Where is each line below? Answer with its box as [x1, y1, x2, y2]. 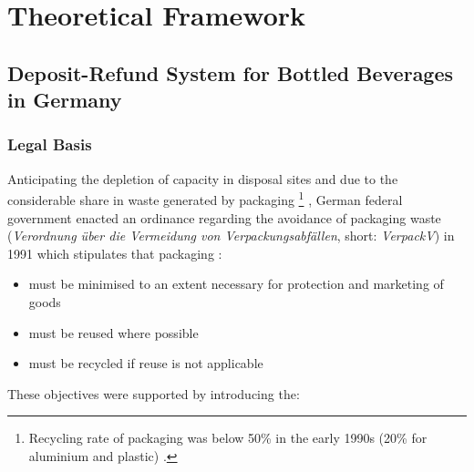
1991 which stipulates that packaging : [7, 243, 222, 262]
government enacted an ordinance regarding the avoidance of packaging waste [7, 208, 441, 227]
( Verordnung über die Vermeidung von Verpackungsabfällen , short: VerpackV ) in [7, 226, 455, 245]
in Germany [7, 86, 122, 114]
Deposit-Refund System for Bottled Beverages [7, 58, 454, 87]
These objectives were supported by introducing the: [7, 384, 300, 403]
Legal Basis [7, 133, 92, 156]
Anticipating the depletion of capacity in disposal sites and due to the [7, 169, 398, 188]
